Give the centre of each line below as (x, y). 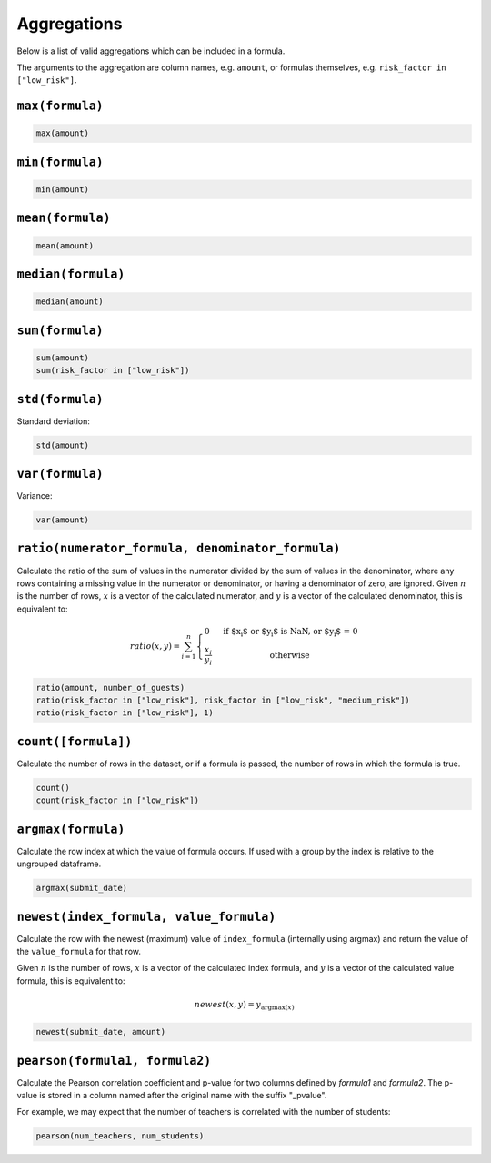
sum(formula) (60, 330)
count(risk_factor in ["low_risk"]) (118, 800)
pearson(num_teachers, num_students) (120, 1136)
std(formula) (60, 399)
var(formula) (60, 474)
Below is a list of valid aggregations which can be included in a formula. (151, 51)
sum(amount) (63, 358)
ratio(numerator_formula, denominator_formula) (179, 549)
